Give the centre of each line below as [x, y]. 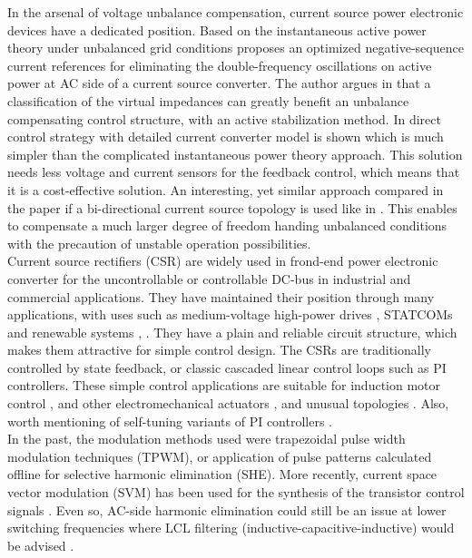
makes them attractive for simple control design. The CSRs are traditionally [219, 350]
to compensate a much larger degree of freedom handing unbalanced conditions [227, 225]
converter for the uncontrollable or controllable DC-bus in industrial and [209, 278]
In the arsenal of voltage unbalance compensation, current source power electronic [236, 12]
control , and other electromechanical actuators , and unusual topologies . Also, [228, 403]
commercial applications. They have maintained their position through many [221, 296]
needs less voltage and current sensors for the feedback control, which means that [234, 172]
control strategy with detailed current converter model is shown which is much [226, 137]
